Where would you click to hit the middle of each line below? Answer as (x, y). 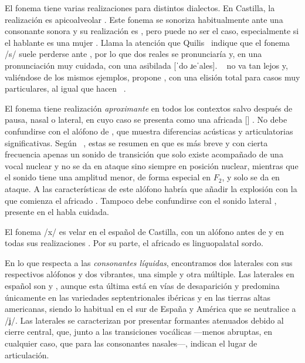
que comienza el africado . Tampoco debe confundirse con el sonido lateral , (141, 200)
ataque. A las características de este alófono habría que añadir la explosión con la (151, 188)
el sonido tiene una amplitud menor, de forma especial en (108, 177)
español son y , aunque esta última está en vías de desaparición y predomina (142, 286)
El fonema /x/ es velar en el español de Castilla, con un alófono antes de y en (145, 231)
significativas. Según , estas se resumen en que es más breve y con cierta (136, 142)
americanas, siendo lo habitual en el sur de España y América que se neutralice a (150, 309)
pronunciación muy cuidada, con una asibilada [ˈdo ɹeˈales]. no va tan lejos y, (146, 65)
